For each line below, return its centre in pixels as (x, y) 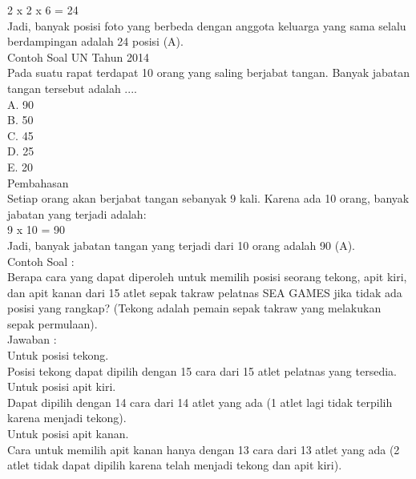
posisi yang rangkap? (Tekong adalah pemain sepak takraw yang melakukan (194, 308)
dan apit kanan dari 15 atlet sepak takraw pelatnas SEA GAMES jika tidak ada (205, 292)
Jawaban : (32, 339)
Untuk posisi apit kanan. (68, 434)
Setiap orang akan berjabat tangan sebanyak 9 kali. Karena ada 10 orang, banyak (208, 198)
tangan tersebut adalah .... (72, 88)
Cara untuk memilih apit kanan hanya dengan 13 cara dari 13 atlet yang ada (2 (204, 449)
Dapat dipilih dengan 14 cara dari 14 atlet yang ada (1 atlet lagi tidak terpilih (200, 402)
